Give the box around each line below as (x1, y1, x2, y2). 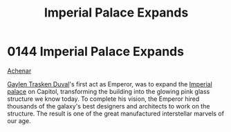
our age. (7, 116, 31, 125)
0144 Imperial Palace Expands (7, 44, 185, 59)
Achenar (7, 66, 32, 75)
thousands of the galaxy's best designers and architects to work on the (7, 102, 210, 110)
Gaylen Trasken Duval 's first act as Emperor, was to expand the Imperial (7, 79, 212, 88)
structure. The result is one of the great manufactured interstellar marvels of (7, 109, 225, 117)
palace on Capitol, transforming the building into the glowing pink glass (7, 87, 210, 95)
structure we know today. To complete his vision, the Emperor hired (7, 95, 200, 103)
